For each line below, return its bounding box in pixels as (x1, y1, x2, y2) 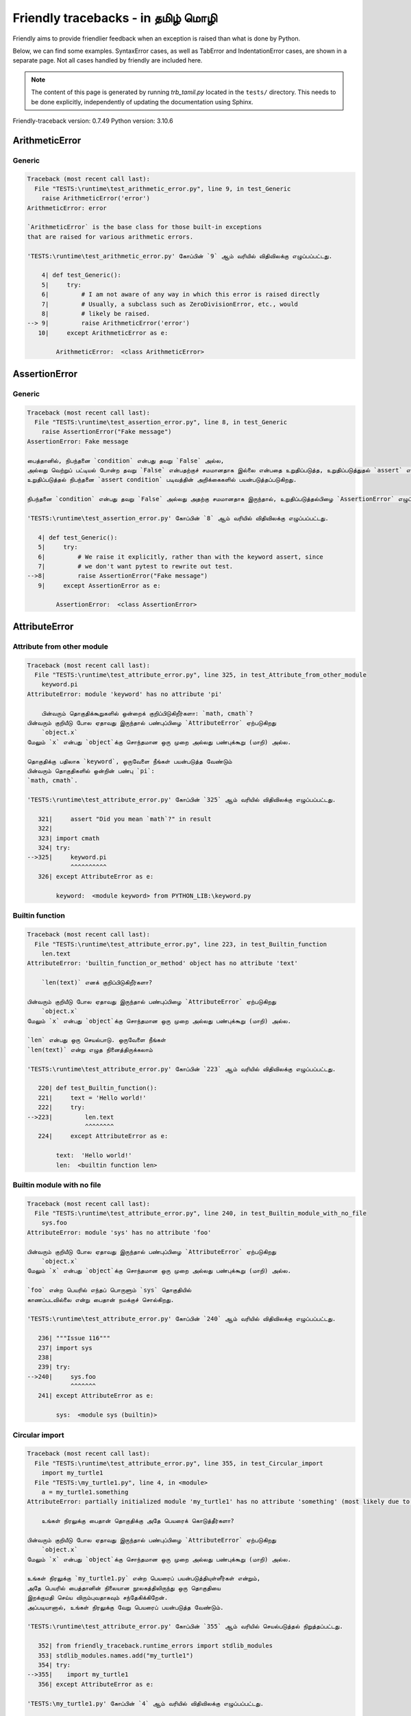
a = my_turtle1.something (41, 1488, 129, 1496)
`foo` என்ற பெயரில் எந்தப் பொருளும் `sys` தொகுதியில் (27, 1286, 192, 1294)
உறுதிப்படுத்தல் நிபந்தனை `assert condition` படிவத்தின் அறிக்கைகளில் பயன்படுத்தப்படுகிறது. (27, 476, 297, 484)
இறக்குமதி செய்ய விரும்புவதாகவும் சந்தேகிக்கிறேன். (27, 1594, 169, 1602)
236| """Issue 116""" (38, 1334, 111, 1342)
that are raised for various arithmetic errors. (27, 233, 194, 240)
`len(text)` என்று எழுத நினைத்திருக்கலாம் (27, 1045, 153, 1054)
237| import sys (38, 1344, 92, 1352)
